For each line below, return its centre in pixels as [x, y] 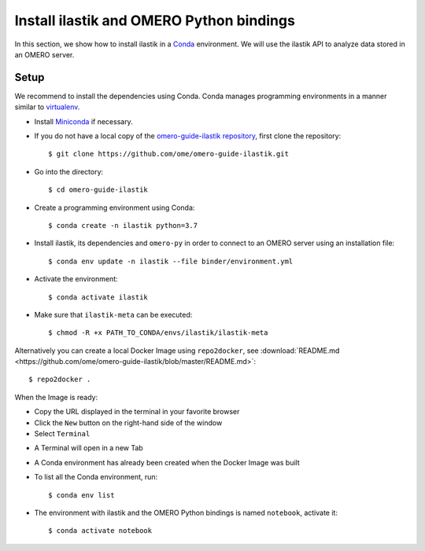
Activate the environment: [76, 279]
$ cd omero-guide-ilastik [98, 190]
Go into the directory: [69, 171]
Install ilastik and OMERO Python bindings [155, 20]
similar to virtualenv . [47, 107]
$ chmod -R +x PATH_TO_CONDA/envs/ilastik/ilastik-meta [158, 333]
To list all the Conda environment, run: [96, 477]
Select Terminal [62, 434]
